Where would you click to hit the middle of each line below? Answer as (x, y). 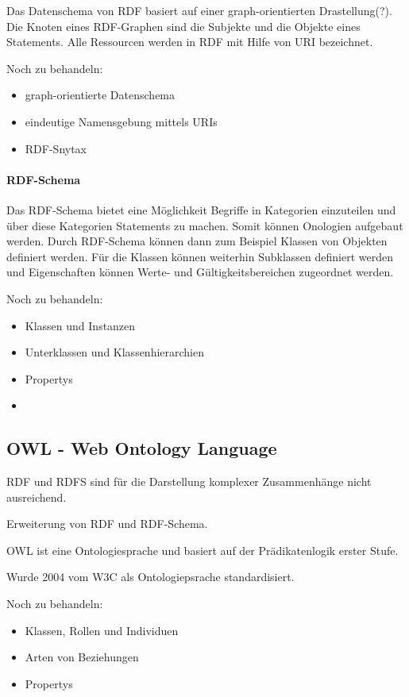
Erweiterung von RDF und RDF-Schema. (107, 524)
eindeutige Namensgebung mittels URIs (121, 121)
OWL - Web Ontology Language (142, 448)
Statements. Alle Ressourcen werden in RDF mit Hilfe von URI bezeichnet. (190, 42)
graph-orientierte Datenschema (100, 95)
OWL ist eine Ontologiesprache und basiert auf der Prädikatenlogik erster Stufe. (203, 550)
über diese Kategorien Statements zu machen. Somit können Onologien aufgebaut (205, 225)
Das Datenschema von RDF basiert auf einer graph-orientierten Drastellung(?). (199, 10)
